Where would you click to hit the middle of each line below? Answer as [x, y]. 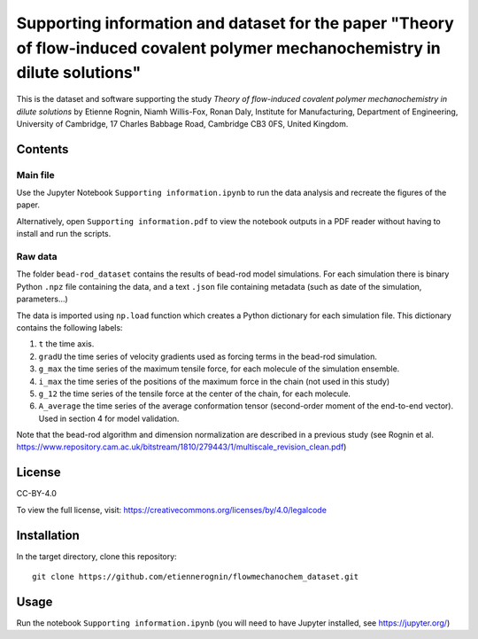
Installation [48, 535]
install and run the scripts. [64, 234]
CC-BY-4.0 [36, 494]
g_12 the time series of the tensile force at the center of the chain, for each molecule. [195, 394]
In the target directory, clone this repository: [96, 556]
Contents [42, 149]
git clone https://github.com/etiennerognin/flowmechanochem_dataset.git [196, 577]
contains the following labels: [69, 327]
